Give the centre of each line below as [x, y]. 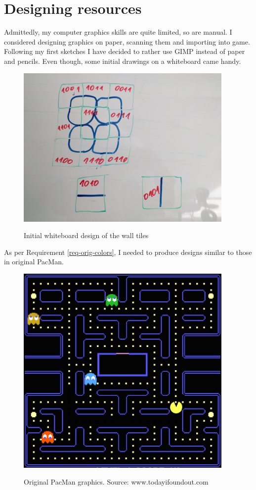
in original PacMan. [34, 262]
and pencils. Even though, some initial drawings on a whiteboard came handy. [123, 61]
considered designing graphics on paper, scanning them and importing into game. [127, 41]
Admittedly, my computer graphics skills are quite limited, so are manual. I [118, 32]
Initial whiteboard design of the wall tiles [86, 235]
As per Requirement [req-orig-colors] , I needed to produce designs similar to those [128, 252]
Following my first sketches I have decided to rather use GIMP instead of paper [125, 51]
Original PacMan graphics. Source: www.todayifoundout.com [116, 481]
